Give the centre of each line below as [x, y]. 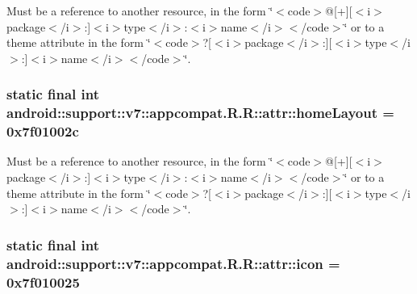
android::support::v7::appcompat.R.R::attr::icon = [173, 263]
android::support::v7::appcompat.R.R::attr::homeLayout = [200, 113]
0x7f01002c [43, 131]
